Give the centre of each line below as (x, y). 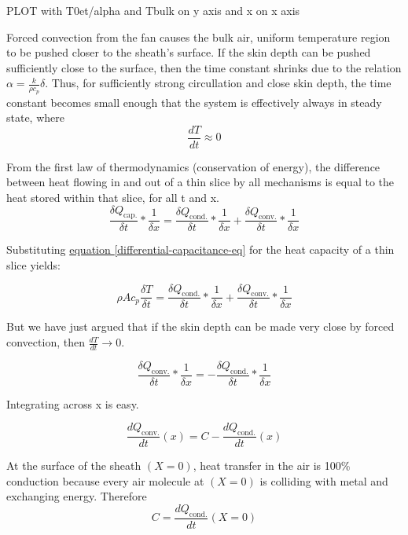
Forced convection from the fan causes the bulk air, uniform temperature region (198, 37)
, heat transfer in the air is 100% (272, 465)
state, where (35, 117)
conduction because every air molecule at (105, 480)
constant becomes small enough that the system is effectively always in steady (194, 102)
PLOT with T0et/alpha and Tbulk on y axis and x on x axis (153, 10)
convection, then (46, 342)
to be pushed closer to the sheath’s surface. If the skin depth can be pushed (189, 52)
